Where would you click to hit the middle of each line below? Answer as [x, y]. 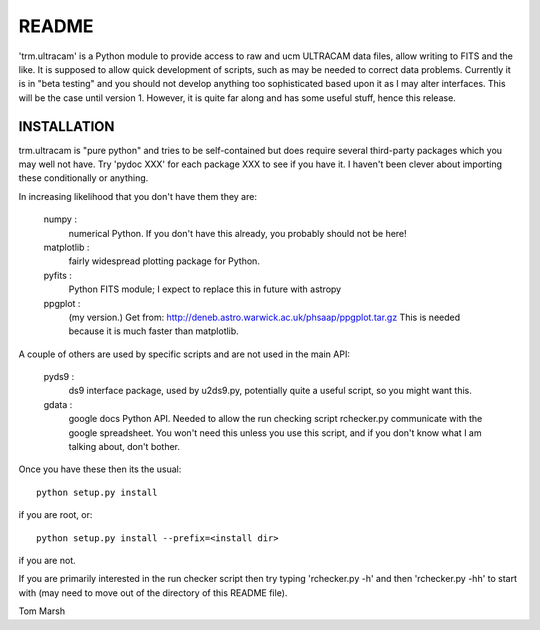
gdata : [58, 404]
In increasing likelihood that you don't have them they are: [137, 196]
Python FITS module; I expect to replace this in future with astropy [205, 289]
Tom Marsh [41, 611]
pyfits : [57, 275]
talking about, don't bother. [124, 447]
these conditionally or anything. [83, 178]
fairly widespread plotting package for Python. [164, 261]
